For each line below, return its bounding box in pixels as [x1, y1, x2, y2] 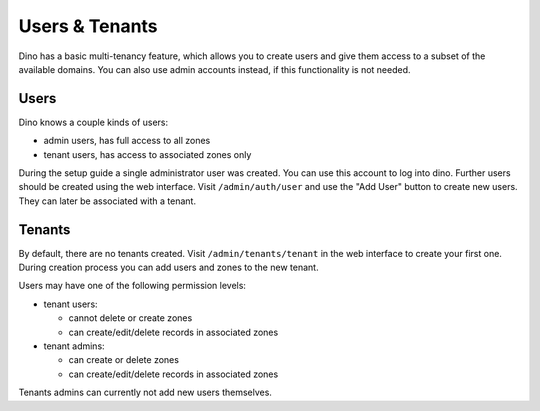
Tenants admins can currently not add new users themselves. [18, 386, 272, 399]
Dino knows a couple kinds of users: [18, 116, 169, 128]
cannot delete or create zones [68, 312, 193, 324]
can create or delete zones [68, 354, 180, 366]
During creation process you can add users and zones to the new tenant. [18, 261, 319, 274]
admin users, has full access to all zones [43, 135, 211, 147]
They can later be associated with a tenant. [18, 195, 197, 207]
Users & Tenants [18, 15, 159, 37]
